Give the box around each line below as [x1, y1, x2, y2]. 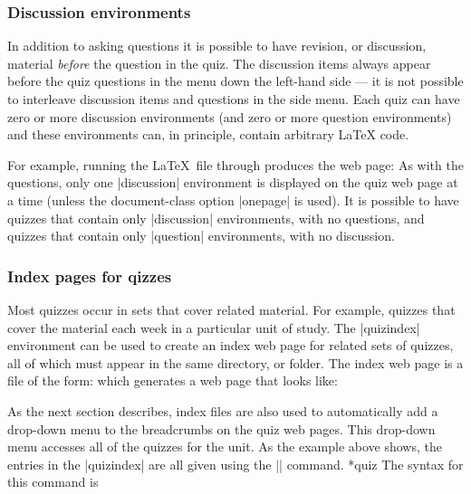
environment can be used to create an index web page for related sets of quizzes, [7, 336, 454, 355]
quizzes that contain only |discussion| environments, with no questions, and [7, 208, 425, 227]
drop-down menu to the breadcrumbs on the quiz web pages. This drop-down [7, 419, 436, 438]
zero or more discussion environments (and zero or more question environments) [7, 107, 452, 126]
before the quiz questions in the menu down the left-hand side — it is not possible [7, 71, 464, 90]
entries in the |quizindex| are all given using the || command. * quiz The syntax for [7, 454, 464, 473]
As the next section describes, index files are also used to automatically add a [7, 401, 438, 420]
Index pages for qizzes [7, 264, 172, 287]
